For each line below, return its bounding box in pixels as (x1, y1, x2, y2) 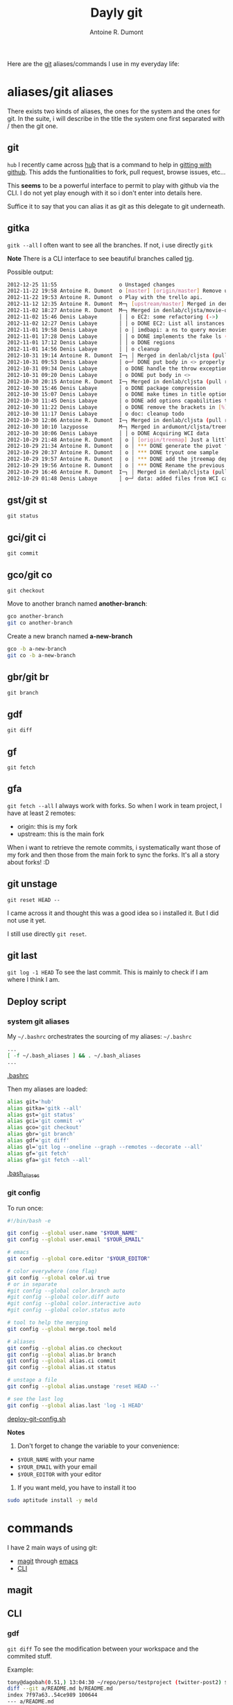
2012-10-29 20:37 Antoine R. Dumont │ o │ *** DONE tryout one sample (7, 449, 218, 456)
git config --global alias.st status (7, 1364, 116, 1371)
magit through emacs (17, 1556, 78, 1565)
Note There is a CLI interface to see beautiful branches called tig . (7, 254, 194, 262)
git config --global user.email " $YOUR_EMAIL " (7, 1236, 144, 1243)
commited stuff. (7, 1651, 52, 1660)
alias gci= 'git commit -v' (7, 1117, 85, 1124)
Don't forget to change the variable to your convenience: (17, 1441, 180, 1450)
